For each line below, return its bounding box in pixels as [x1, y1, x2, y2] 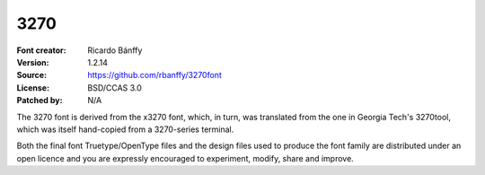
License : [16, 82, 49, 93]
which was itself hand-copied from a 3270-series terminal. [16, 124, 234, 135]
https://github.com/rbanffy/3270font [87, 70, 222, 81]
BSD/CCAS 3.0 [87, 82, 143, 93]
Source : [16, 70, 48, 81]
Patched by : [16, 95, 63, 106]
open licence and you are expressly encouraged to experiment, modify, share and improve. [16, 153, 354, 163]
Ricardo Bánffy [87, 45, 143, 56]
